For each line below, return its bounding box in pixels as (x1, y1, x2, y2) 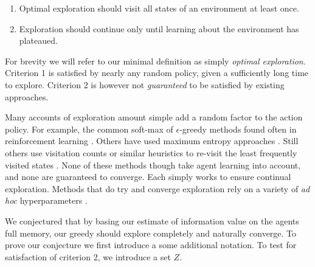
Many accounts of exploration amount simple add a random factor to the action (5, 111, 303, 123)
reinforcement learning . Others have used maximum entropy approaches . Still (5, 134, 299, 147)
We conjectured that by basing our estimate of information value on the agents (5, 214, 299, 227)
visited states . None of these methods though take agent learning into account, (5, 158, 301, 171)
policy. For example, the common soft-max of (5, 122, 173, 135)
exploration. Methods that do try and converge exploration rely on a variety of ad (5, 182, 310, 195)
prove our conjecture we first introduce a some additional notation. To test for (5, 238, 297, 251)
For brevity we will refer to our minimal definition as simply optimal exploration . (5, 54, 306, 67)
